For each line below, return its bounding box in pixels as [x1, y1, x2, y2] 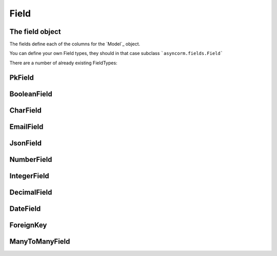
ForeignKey [9, 221, 47, 229]
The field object [9, 27, 61, 36]
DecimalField [9, 188, 52, 196]
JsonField [9, 139, 42, 148]
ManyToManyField [9, 237, 70, 246]
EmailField [9, 122, 44, 131]
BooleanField [9, 89, 52, 98]
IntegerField [9, 171, 50, 180]
